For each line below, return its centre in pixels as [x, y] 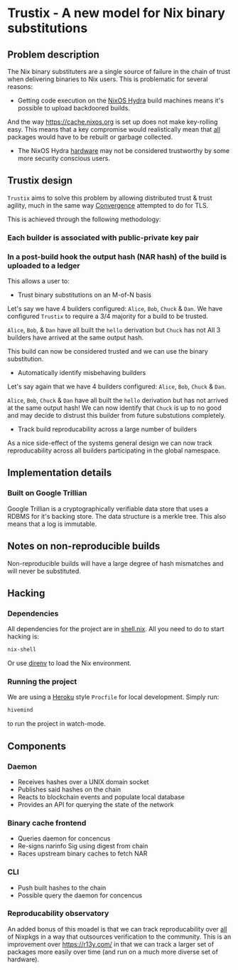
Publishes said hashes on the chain [69, 789]
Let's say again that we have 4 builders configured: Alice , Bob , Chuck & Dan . [117, 386]
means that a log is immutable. [52, 524]
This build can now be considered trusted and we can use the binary [108, 352]
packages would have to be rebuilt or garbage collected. [90, 137]
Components [37, 746]
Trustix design [40, 180]
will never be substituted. [44, 571]
